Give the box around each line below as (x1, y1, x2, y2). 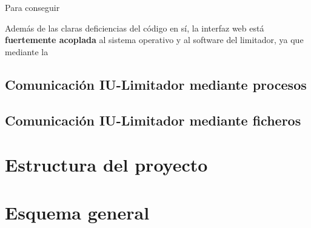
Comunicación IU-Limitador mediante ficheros (5, 110, 301, 129)
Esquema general (5, 199, 150, 224)
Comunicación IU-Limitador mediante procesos (5, 75, 307, 93)
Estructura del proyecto (5, 152, 208, 177)
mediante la (5, 45, 48, 58)
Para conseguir (5, 1, 60, 13)
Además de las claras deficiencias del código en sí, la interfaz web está (5, 21, 264, 34)
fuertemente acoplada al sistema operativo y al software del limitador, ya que (5, 33, 304, 46)
